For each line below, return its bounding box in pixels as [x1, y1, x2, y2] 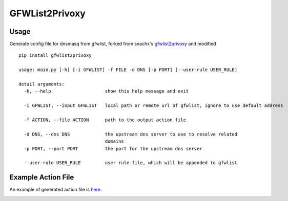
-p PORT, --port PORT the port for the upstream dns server [24, 146, 202, 151]
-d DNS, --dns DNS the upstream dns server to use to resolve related [24, 131, 238, 137]
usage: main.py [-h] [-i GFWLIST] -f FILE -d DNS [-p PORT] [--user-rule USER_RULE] [18, 67, 238, 73]
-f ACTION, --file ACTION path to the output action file [24, 117, 187, 123]
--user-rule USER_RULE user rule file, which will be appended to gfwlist [24, 160, 238, 166]
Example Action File [9, 173, 74, 182]
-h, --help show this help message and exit [24, 88, 189, 94]
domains [105, 139, 124, 144]
